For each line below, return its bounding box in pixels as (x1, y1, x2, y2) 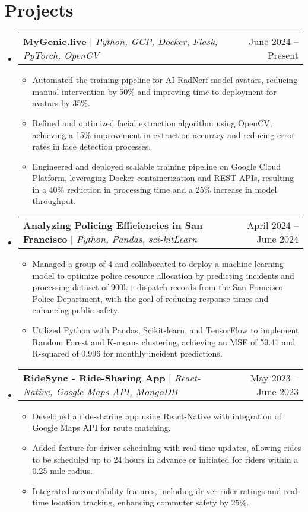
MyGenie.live (23, 34, 87, 49)
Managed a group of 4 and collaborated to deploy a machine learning (32, 257, 284, 270)
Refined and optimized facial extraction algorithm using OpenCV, (32, 116, 272, 129)
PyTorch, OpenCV (23, 48, 100, 62)
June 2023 (256, 384, 299, 398)
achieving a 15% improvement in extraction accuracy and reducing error (32, 128, 295, 141)
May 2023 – (250, 370, 299, 384)
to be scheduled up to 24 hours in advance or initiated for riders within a (32, 453, 299, 465)
